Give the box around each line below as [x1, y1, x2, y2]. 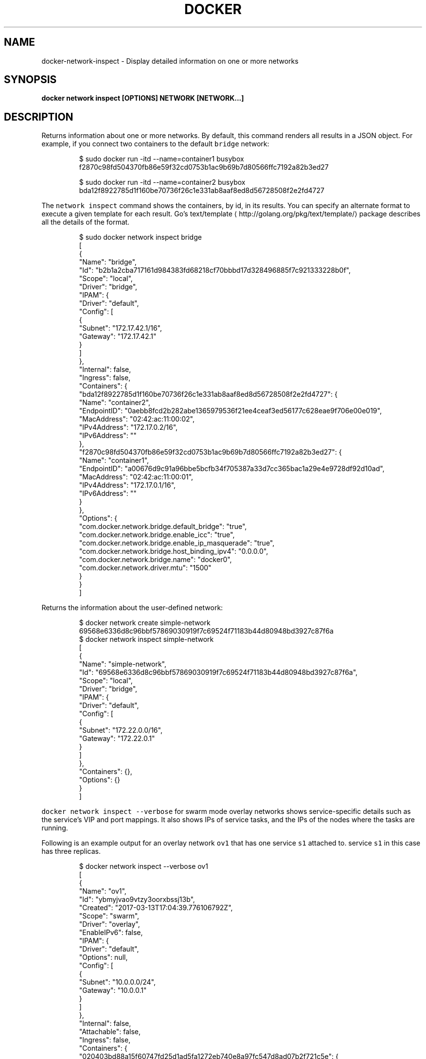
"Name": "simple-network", [79, 660, 166, 669]
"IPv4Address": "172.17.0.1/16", [79, 481, 176, 490]
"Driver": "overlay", [79, 920, 140, 929]
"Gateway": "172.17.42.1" [79, 332, 157, 341]
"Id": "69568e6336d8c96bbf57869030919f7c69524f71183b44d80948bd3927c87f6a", [79, 668, 358, 677]
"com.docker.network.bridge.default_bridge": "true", [79, 522, 247, 531]
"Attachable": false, [79, 1027, 141, 1036]
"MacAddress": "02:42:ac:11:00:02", [79, 415, 195, 424]
